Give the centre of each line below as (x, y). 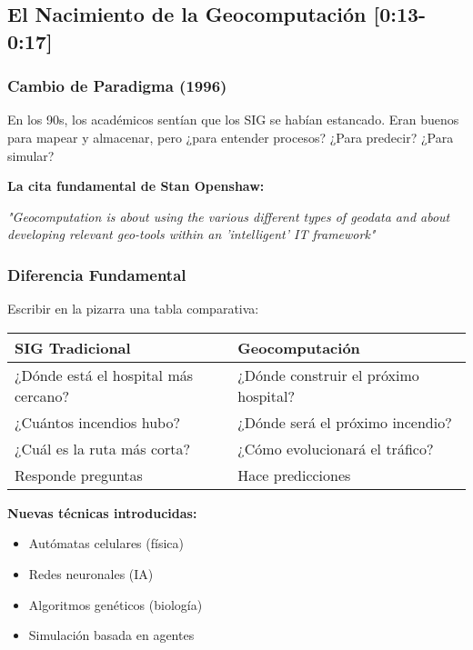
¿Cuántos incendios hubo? (97, 422)
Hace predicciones (294, 475)
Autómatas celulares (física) (106, 543)
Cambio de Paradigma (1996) (117, 86)
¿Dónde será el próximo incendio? (345, 422)
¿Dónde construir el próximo (328, 375)
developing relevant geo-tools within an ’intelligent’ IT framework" (191, 234)
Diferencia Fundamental (97, 274)
